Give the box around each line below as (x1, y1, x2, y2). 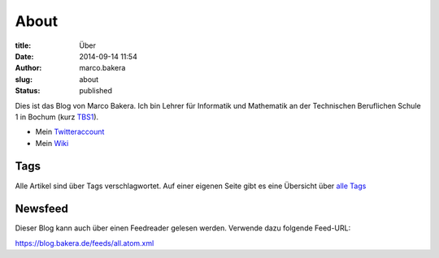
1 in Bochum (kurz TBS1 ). (15, 112, 99, 122)
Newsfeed (15, 202, 69, 216)
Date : (15, 51, 34, 61)
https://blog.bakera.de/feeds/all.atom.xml (15, 238, 154, 247)
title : (15, 41, 32, 50)
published (79, 86, 113, 96)
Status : (15, 86, 41, 96)
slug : (15, 74, 33, 84)
